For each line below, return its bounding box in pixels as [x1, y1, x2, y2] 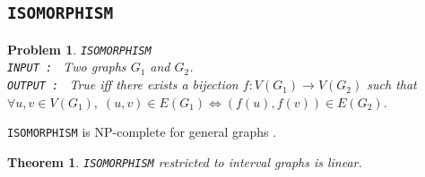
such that [367, 75, 417, 94]
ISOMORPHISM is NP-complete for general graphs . [7, 122, 277, 141]
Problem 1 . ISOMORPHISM [7, 39, 152, 58]
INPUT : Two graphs [7, 57, 126, 76]
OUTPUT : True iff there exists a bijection [7, 75, 239, 94]
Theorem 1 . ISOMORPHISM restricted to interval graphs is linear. [7, 153, 362, 171]
